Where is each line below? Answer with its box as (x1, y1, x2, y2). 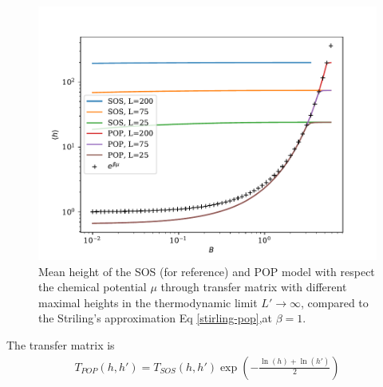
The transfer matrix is (6, 336, 115, 353)
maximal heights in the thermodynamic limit (38, 294, 258, 310)
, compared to (300, 294, 369, 310)
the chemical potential (38, 278, 147, 295)
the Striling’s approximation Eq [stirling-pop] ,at (38, 310, 273, 326)
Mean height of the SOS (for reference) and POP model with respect (38, 263, 375, 279)
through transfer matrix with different (160, 278, 347, 295)
